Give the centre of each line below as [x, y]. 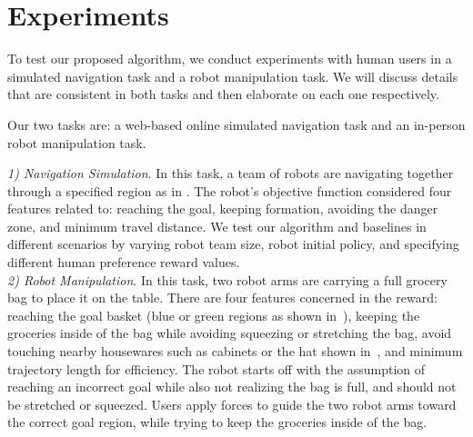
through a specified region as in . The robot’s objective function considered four [230, 190]
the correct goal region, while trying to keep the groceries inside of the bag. [217, 422]
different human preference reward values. [124, 262]
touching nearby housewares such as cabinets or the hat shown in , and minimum [235, 351]
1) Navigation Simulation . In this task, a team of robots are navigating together [231, 173]
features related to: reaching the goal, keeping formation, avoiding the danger [223, 209]
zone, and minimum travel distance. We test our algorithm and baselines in [217, 226]
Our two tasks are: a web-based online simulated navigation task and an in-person [236, 124]
